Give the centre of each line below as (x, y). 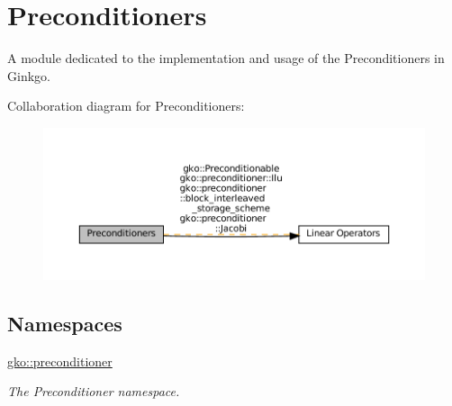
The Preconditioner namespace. (94, 391)
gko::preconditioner (60, 361)
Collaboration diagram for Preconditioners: (126, 106)
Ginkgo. (29, 75)
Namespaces (65, 323)
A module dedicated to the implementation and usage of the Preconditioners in (226, 58)
